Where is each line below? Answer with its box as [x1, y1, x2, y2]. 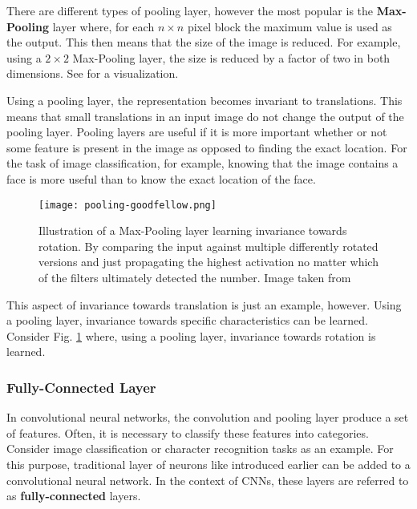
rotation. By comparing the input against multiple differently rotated [38, 237, 379, 254]
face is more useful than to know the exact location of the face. [6, 170, 316, 187]
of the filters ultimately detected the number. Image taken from [38, 269, 351, 285]
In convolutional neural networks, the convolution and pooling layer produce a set [6, 409, 409, 426]
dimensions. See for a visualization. [6, 65, 179, 82]
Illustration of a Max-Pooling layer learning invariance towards [38, 222, 347, 239]
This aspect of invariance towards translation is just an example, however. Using [6, 296, 402, 313]
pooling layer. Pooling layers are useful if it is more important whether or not [6, 123, 387, 140]
